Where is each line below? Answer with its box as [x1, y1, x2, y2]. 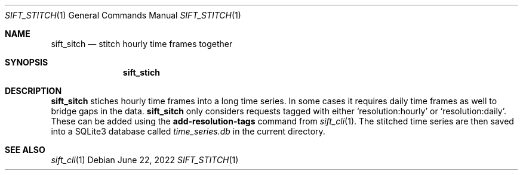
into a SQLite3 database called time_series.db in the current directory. [51, 126, 325, 136]
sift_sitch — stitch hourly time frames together [51, 39, 233, 49]
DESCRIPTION [5, 86, 62, 96]
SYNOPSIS [5, 57, 48, 67]
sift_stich [122, 67, 160, 77]
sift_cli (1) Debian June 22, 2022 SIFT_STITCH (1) [51, 155, 239, 165]
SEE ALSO [5, 145, 45, 155]
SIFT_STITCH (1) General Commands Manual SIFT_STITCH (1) [5, 10, 241, 20]
